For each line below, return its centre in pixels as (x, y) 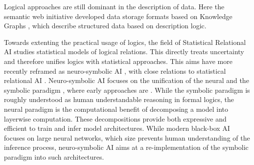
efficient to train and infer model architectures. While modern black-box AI (117, 128)
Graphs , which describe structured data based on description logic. (105, 26)
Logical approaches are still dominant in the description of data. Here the (114, 6)
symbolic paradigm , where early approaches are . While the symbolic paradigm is (127, 90)
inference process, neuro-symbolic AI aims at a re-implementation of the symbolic (126, 147)
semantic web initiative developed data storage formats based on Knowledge (118, 16)
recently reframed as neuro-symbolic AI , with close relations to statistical (115, 71)
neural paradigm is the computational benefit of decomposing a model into (116, 109)
